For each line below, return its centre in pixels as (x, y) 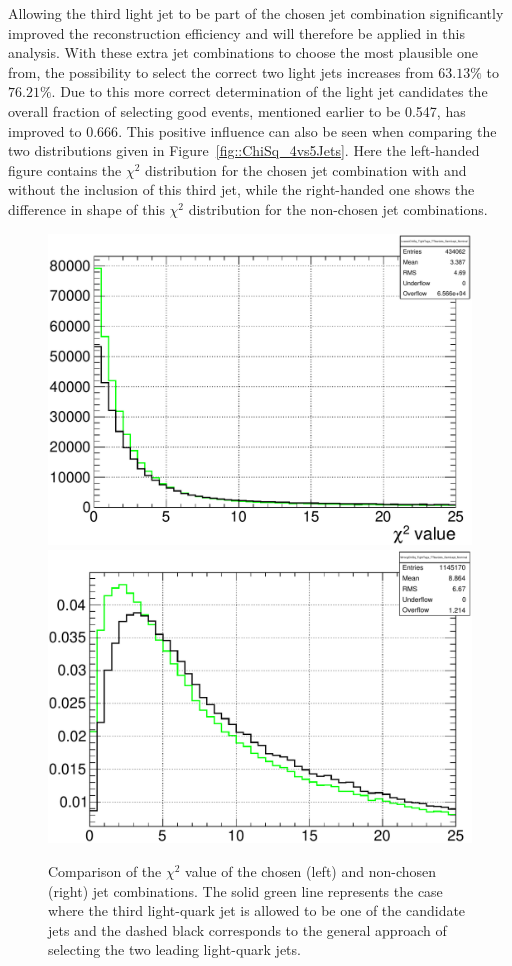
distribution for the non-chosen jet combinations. (338, 208)
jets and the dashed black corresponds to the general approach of (247, 929)
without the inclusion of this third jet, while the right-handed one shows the (241, 189)
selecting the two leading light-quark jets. (174, 949)
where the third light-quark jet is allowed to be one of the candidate (257, 910)
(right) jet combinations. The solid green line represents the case (245, 890)
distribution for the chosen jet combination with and (306, 169)
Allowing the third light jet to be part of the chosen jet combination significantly (256, 13)
